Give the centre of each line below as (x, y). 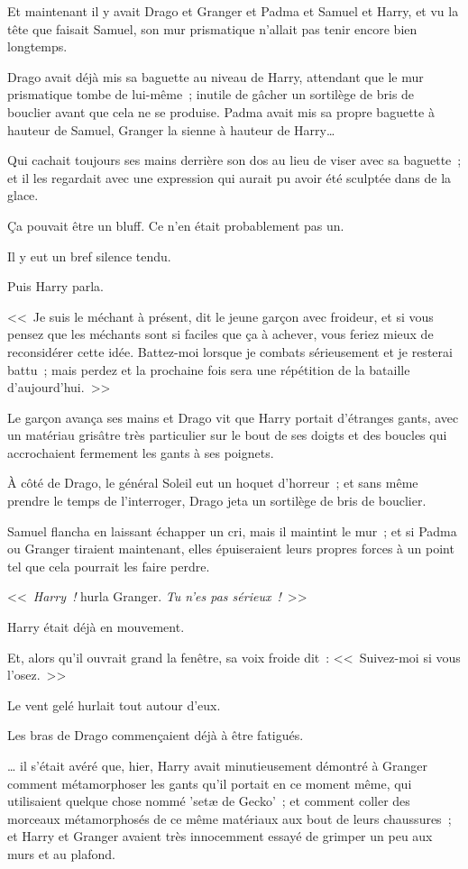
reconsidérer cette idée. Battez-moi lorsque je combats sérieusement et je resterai (230, 351)
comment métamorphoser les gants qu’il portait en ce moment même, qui (210, 783)
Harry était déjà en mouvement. (96, 627)
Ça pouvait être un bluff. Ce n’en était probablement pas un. (176, 225)
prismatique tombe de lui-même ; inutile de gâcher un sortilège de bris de (211, 94)
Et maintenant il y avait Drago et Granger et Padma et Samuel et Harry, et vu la (233, 11)
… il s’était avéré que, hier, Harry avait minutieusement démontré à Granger (218, 765)
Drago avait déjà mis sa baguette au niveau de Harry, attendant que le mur (216, 76)
